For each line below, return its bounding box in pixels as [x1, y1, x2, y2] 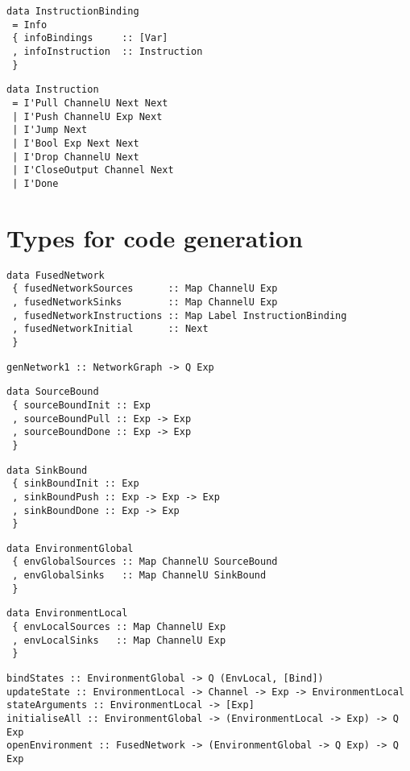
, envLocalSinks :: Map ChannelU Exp [12, 634, 226, 646]
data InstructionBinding [6, 6, 139, 17]
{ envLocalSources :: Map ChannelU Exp [12, 621, 226, 633]
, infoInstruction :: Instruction [12, 45, 203, 57]
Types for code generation [6, 221, 303, 254]
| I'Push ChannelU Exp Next [12, 110, 163, 122]
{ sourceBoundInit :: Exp [12, 399, 151, 411]
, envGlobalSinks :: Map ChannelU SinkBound [12, 570, 267, 582]
